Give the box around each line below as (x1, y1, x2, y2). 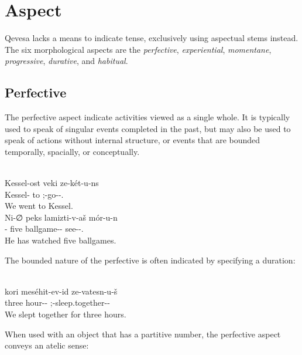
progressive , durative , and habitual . (5, 55, 128, 67)
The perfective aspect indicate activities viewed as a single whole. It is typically (5, 111, 290, 123)
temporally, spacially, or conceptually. (5, 145, 140, 157)
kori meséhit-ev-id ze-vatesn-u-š (5, 285, 118, 297)
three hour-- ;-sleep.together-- (5, 296, 110, 309)
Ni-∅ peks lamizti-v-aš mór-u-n (5, 211, 118, 223)
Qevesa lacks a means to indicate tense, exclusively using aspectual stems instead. (5, 32, 298, 44)
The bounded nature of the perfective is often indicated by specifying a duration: (5, 253, 296, 266)
